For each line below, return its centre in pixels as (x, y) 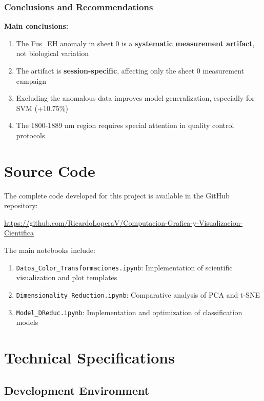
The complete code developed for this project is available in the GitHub (117, 195)
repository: (21, 205)
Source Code (50, 170)
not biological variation (53, 53)
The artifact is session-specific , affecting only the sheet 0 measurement (130, 70)
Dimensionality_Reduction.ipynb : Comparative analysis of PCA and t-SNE (138, 294)
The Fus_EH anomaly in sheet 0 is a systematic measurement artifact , (135, 43)
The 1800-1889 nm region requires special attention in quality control (125, 125)
